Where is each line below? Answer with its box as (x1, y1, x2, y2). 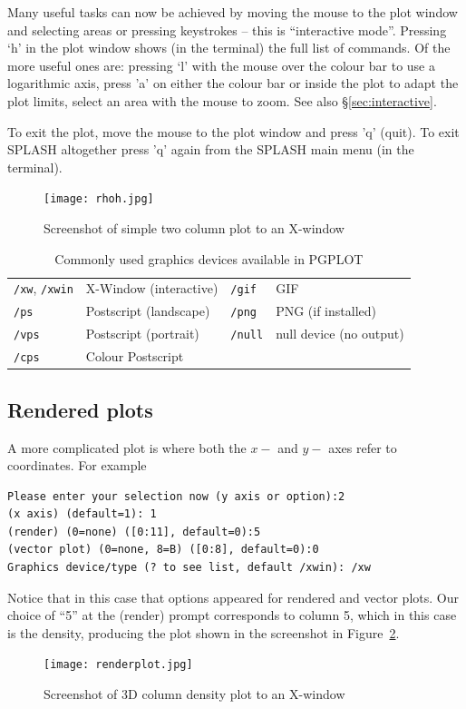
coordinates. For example (7, 456, 147, 475)
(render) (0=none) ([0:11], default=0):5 (7, 525, 261, 538)
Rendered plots (7, 395, 153, 423)
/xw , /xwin (14, 279, 73, 298)
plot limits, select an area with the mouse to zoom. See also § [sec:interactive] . (7, 91, 437, 110)
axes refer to (328, 438, 397, 457)
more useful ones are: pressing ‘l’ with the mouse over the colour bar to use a (7, 55, 435, 74)
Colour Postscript (85, 347, 184, 366)
